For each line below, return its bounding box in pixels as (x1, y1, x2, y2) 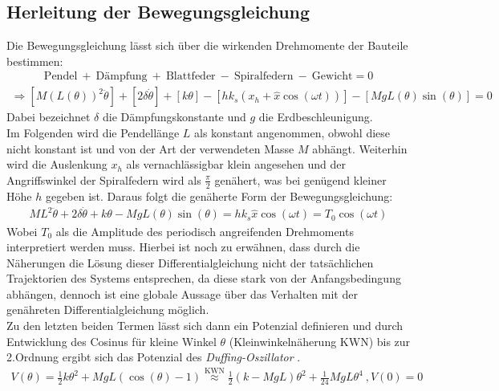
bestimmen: (6, 52, 63, 69)
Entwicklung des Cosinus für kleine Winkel (6, 332, 217, 349)
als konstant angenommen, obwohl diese (193, 124, 391, 141)
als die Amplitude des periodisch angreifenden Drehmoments (55, 222, 354, 239)
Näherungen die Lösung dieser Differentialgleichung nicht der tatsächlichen (6, 254, 374, 271)
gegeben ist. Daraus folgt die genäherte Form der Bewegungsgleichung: (45, 187, 393, 204)
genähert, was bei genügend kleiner (214, 171, 387, 188)
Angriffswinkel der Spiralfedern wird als (6, 171, 201, 188)
